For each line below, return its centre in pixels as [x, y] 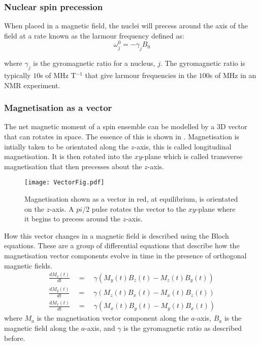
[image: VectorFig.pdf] [64, 183]
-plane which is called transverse [192, 156]
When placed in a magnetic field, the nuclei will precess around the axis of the [126, 26]
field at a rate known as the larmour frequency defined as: [94, 35]
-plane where [216, 208]
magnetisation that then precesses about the [73, 166]
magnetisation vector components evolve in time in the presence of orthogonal [125, 256]
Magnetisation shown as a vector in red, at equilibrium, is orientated [131, 199]
